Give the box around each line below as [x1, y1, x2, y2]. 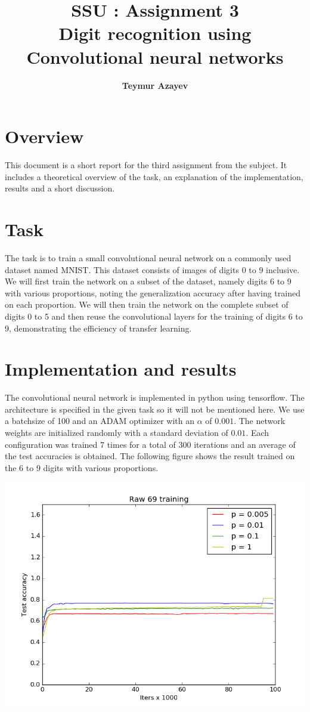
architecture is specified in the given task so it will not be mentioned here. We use [5, 403, 305, 415]
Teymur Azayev [122, 79, 188, 91]
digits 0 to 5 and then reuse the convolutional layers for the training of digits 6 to [5, 309, 303, 322]
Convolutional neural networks [26, 44, 284, 69]
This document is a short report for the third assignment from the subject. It [5, 159, 287, 171]
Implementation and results [5, 357, 237, 381]
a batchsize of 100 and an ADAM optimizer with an [5, 414, 195, 427]
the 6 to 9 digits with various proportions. [5, 461, 159, 473]
